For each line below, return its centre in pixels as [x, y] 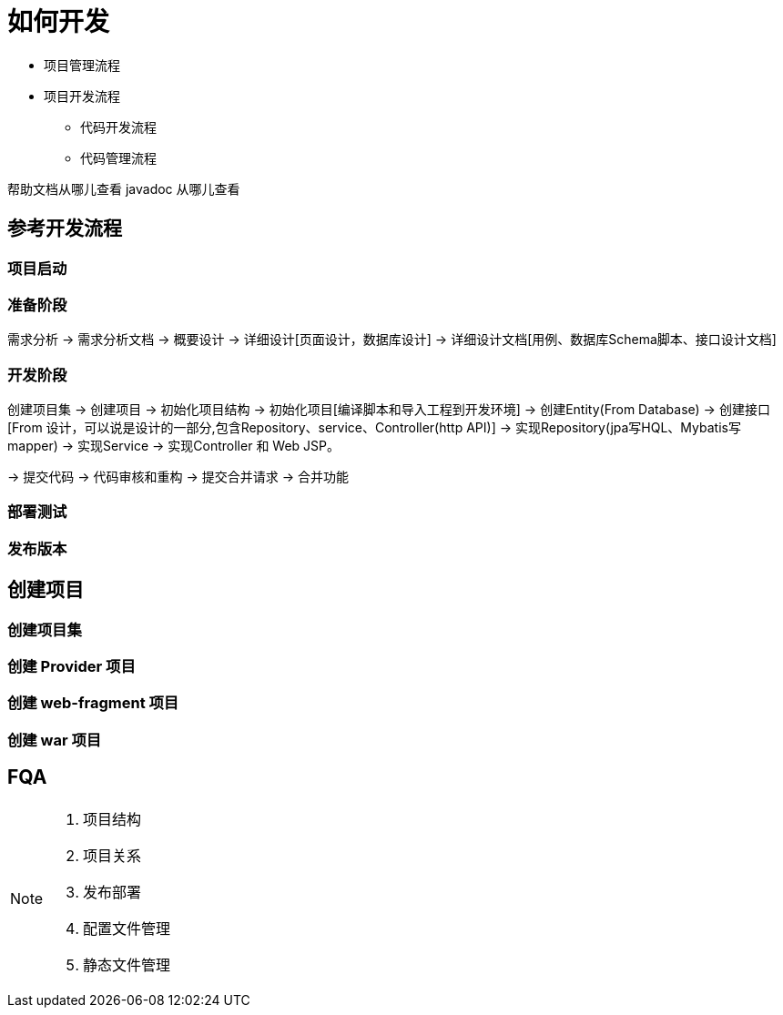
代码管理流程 [118, 157]
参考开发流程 [65, 228]
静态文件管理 [127, 964]
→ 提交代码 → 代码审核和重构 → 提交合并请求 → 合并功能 [178, 477]
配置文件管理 [127, 928]
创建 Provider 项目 [71, 667]
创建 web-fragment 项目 [93, 703]
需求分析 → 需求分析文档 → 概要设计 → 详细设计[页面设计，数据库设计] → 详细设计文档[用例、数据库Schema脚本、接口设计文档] [392, 340]
